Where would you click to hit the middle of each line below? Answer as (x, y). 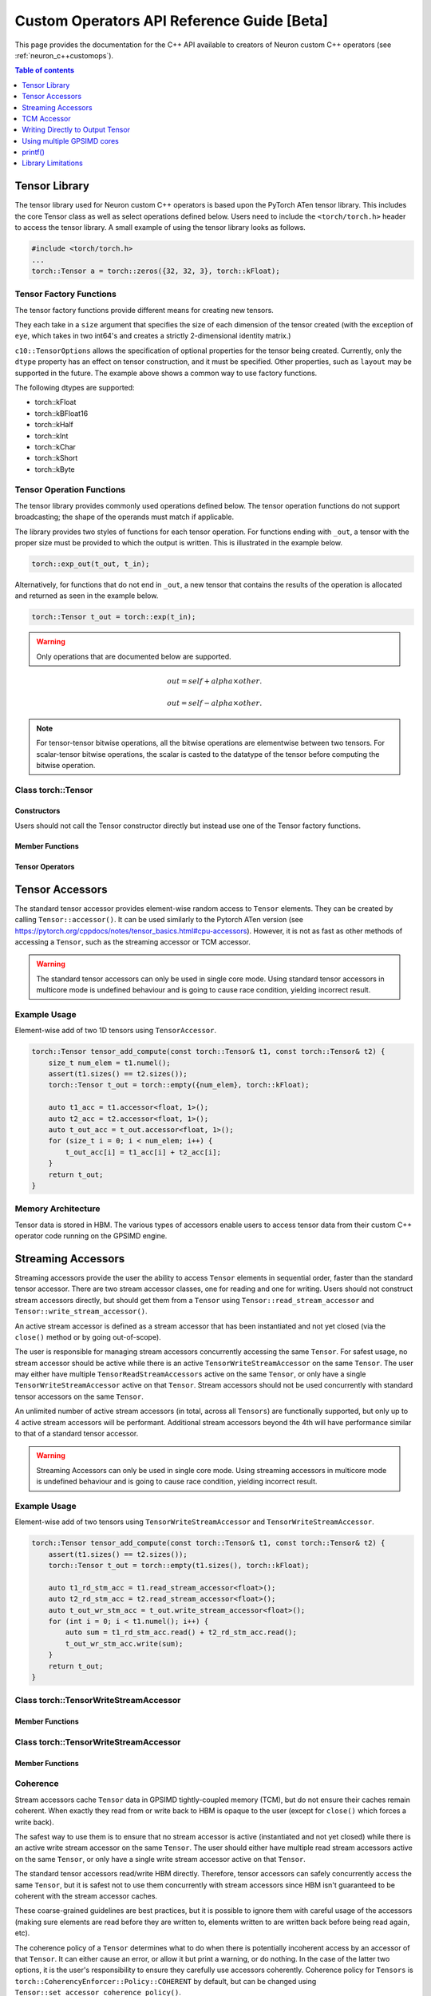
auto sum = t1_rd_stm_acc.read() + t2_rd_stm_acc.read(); (181, 1632)
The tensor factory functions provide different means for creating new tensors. (144, 310)
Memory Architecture (57, 1209)
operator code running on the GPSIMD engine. (91, 1236)
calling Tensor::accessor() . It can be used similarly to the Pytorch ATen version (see (159, 920)
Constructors (38, 811)
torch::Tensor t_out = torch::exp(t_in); (114, 617)
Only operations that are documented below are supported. (134, 656)
